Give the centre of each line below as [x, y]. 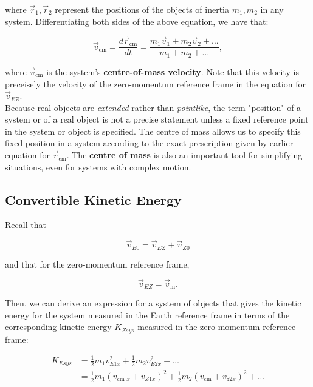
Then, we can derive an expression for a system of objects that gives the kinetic [153, 303]
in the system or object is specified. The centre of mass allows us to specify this [153, 131]
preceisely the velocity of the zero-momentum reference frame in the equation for [155, 83]
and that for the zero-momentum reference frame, [97, 264]
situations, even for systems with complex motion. [98, 167]
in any [272, 9]
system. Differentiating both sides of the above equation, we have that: [137, 21]
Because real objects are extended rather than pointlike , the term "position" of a [153, 107]
